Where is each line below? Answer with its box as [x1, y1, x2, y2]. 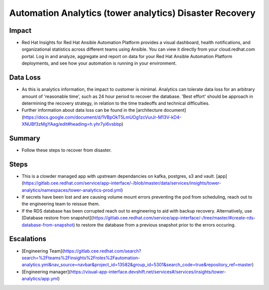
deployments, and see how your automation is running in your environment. [21, 60, 177, 67]
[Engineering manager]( [21, 269, 71, 275]
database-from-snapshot [21, 221, 74, 228]
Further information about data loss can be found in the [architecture [21, 107, 163, 113]
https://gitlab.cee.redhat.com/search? [63, 248, 141, 254]
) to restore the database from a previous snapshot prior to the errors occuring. [73, 221, 236, 228]
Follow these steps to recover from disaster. [21, 147, 112, 153]
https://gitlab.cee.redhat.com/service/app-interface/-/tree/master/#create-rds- [92, 215, 256, 221]
